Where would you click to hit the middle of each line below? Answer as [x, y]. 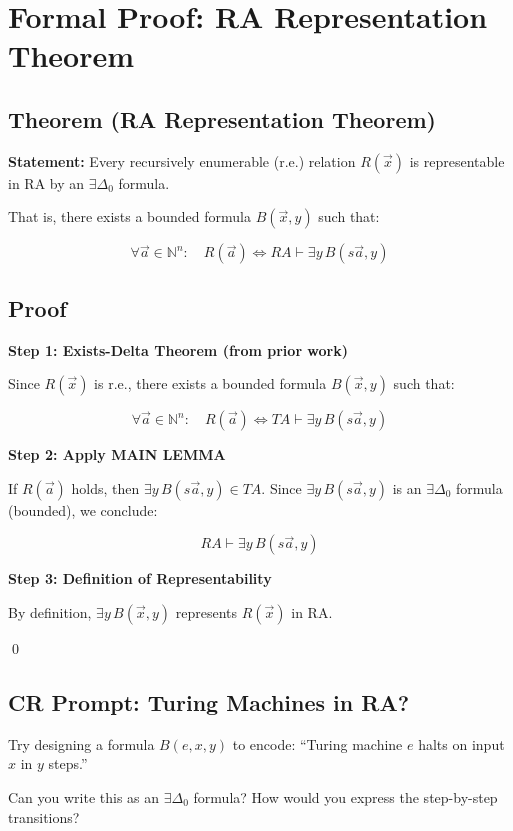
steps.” [68, 763]
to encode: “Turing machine [317, 743]
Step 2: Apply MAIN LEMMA [117, 454]
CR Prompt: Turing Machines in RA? [209, 701]
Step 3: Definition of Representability [140, 578]
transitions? [44, 816]
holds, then [105, 487]
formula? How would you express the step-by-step [345, 796]
